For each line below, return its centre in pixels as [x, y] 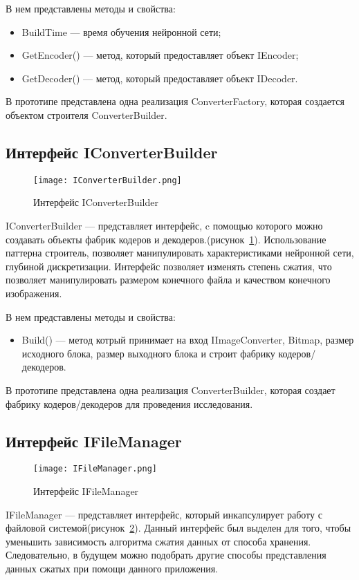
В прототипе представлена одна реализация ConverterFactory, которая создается [175, 101]
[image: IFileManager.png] [95, 469]
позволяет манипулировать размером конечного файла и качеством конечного [168, 280]
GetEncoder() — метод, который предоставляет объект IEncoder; [160, 55]
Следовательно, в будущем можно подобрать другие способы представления [166, 555]
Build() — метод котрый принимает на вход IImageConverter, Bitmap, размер [188, 340]
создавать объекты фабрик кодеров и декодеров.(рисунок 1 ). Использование [166, 239]
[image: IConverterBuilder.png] [108, 180]
